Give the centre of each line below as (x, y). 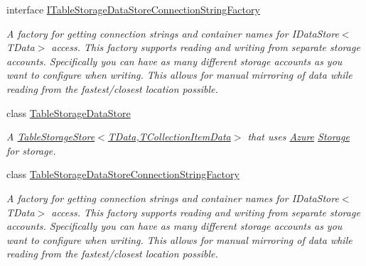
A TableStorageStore (51, 137)
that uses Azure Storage (298, 137)
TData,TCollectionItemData (169, 137)
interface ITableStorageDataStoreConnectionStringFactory (133, 9)
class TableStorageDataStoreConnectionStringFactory (123, 174)
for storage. (31, 150)
